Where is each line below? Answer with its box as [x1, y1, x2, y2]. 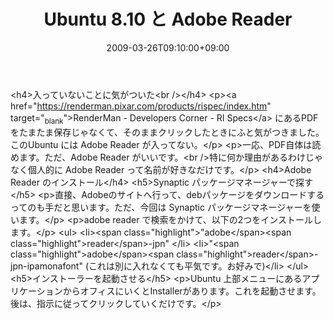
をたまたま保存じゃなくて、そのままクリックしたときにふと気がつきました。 [10, 126, 325, 138]
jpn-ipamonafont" [10, 260, 83, 272]
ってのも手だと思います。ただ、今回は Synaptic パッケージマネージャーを [10, 201, 312, 213]
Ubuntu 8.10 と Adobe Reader [43, 8, 293, 31]
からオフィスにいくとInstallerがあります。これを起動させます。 [62, 285, 322, 297]
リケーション [10, 285, 63, 297]
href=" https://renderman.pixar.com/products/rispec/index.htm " [10, 100, 272, 112]
